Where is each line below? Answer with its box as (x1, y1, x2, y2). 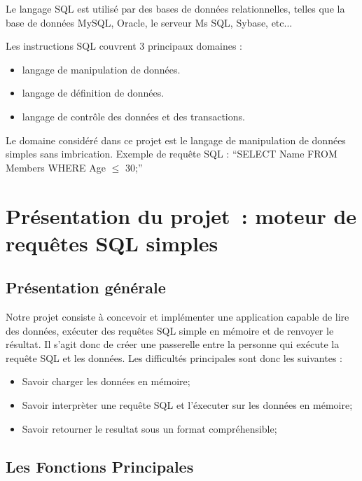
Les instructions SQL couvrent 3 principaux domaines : (6, 39, 243, 53)
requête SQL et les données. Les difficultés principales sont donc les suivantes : (6, 350, 342, 365)
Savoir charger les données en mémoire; (22, 374, 190, 389)
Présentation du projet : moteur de (6, 201, 357, 230)
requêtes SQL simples (6, 228, 218, 257)
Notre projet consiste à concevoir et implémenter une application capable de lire (6, 309, 349, 324)
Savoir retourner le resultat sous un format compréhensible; (22, 421, 277, 435)
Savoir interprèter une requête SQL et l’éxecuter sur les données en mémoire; (22, 398, 353, 412)
